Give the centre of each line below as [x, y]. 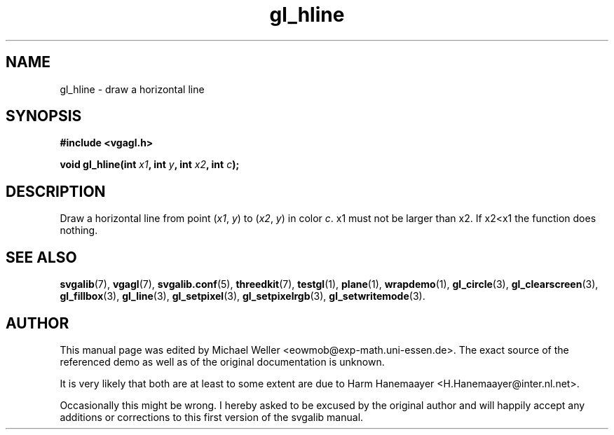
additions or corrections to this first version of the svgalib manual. [212, 417]
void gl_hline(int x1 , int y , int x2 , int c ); [150, 165]
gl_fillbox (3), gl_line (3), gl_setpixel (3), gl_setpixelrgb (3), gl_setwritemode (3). [243, 296]
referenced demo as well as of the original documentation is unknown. [222, 361]
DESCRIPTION [56, 191]
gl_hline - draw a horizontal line [132, 89]
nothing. [79, 230]
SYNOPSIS [44, 116]
